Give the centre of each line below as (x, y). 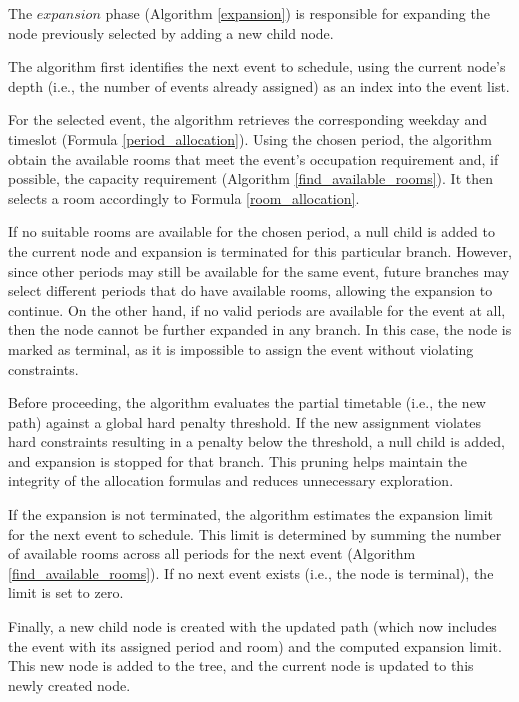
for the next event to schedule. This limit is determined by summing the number (255, 533)
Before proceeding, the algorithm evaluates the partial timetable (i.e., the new (247, 402)
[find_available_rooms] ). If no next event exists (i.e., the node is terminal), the (251, 572)
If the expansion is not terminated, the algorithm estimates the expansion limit (251, 514)
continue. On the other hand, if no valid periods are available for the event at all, (257, 309)
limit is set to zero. (66, 592)
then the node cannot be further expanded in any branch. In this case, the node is (260, 329)
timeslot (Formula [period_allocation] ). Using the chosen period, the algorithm (250, 138)
